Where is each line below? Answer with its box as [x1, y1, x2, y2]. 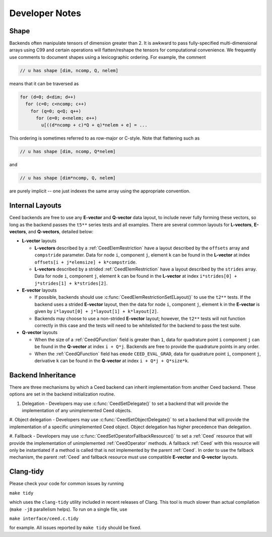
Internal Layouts [9, 202, 61, 210]
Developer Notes [9, 8, 82, 19]
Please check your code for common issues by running [9, 481, 124, 487]
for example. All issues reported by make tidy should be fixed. [9, 524, 142, 531]
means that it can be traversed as [9, 81, 79, 87]
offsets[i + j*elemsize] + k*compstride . [34, 259, 137, 265]
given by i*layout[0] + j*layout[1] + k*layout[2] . [34, 308, 159, 314]
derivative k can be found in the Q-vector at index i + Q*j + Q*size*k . [34, 358, 189, 364]
